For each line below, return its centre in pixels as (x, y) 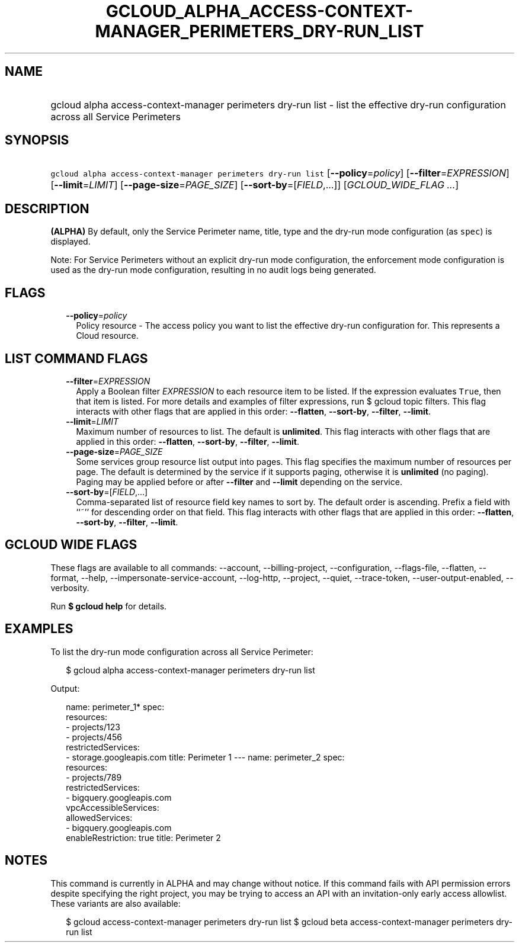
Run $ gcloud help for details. (109, 606)
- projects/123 (93, 727)
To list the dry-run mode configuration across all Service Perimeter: (182, 651)
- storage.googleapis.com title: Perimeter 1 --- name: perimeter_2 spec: (205, 757)
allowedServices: (99, 817)
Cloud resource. (107, 336)
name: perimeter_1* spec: (115, 707)
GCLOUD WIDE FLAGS (71, 545)
